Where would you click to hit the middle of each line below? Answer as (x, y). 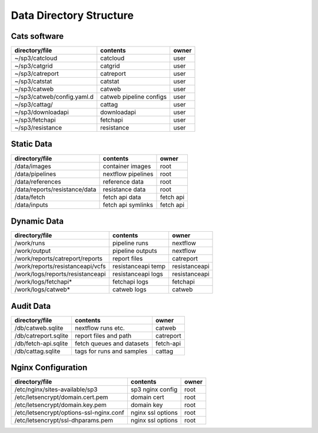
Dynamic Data (37, 221)
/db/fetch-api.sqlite (41, 343)
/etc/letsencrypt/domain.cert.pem (61, 397)
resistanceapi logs (138, 274)
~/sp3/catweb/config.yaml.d (54, 97)
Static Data (32, 144)
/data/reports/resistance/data (55, 189)
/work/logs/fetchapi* (43, 282)
